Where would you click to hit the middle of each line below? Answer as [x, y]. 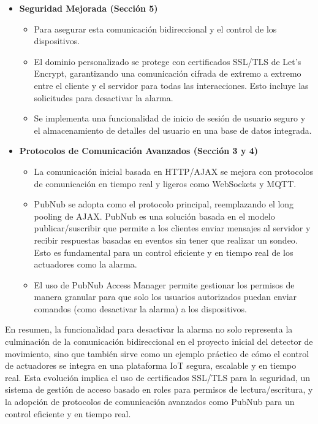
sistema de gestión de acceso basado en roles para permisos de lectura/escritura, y [159, 389]
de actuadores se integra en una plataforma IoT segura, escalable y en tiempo [151, 365]
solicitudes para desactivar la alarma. [104, 97]
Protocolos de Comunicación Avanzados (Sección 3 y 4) [139, 151]
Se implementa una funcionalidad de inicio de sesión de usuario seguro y [170, 118]
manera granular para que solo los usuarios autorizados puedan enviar [165, 297]
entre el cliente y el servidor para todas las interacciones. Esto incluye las [171, 85]
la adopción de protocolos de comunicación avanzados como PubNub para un [150, 402]
